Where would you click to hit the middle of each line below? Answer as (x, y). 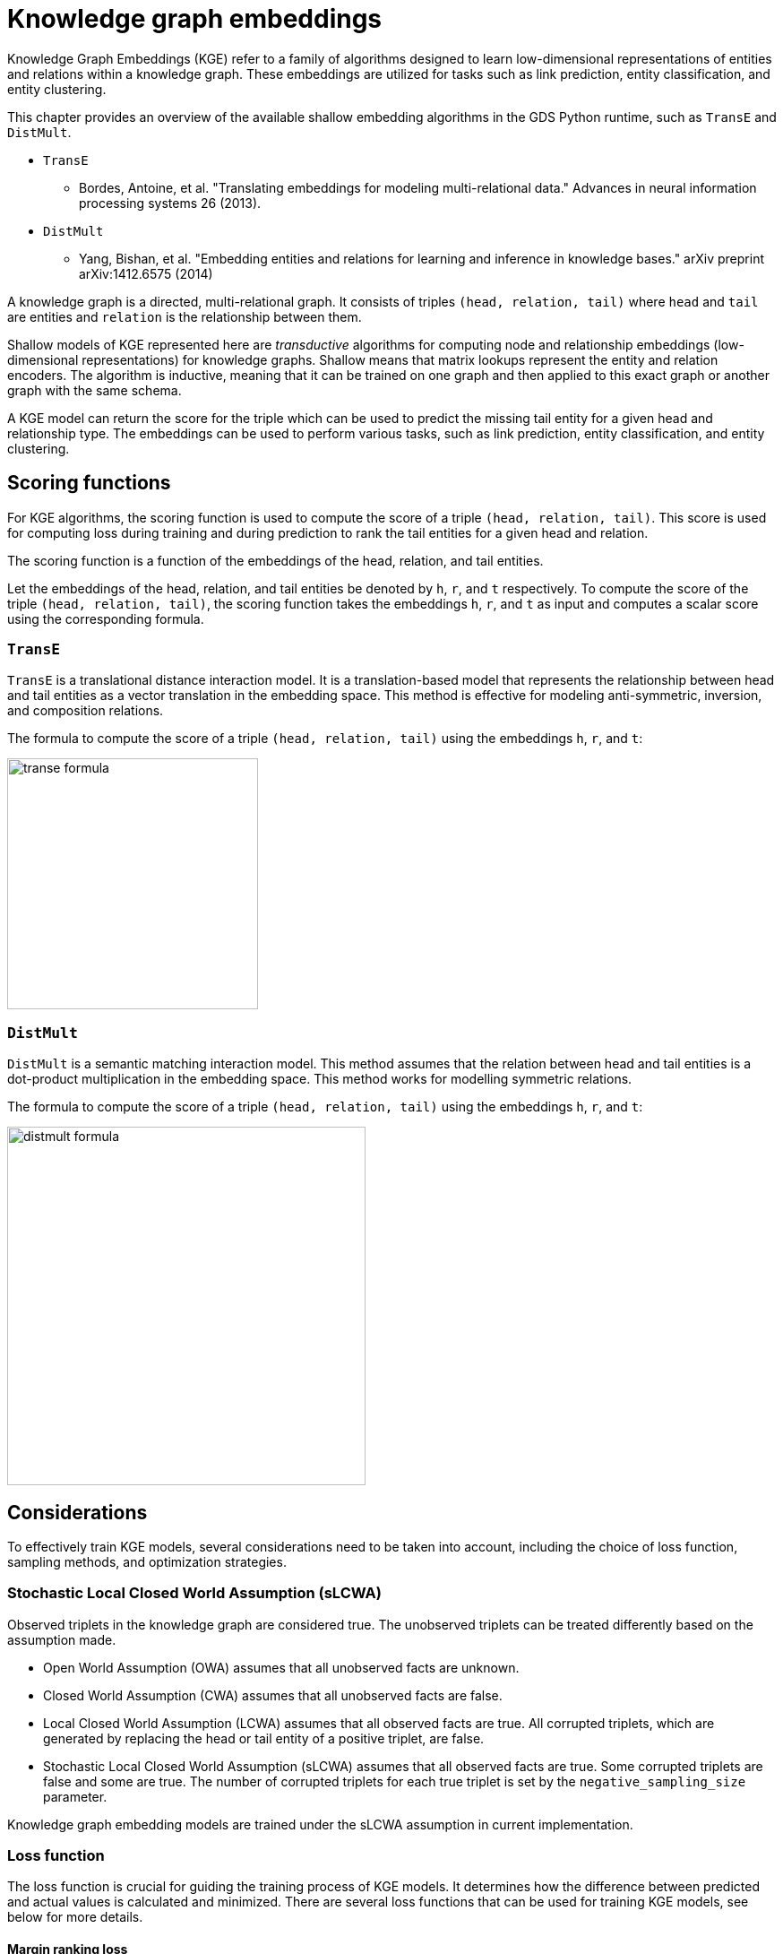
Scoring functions (89, 483)
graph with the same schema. (95, 390)
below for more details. (75, 1917)
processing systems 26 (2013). (170, 203)
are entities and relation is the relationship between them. (185, 316)
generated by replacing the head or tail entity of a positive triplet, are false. (264, 1738)
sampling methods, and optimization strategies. (147, 1561)
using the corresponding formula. (106, 618)
